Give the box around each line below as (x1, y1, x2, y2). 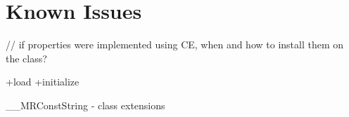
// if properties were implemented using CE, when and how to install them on (6, 37, 344, 52)
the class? (6, 50, 47, 65)
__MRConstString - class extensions (6, 97, 165, 112)
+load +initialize (6, 74, 80, 89)
